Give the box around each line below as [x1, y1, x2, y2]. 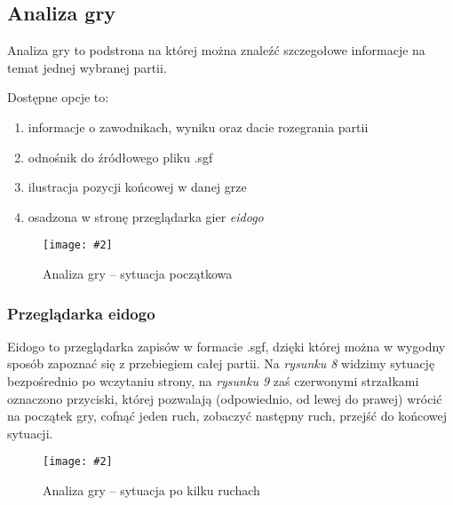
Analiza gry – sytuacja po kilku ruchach [43, 481, 260, 500]
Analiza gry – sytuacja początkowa [43, 264, 233, 283]
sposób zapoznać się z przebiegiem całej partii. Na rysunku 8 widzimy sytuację [7, 354, 435, 373]
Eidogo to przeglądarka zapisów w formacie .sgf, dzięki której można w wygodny [7, 336, 446, 355]
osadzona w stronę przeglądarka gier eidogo [28, 207, 264, 225]
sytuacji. [7, 423, 53, 442]
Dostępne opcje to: [7, 88, 109, 107]
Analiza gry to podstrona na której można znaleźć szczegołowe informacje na [7, 41, 425, 59]
